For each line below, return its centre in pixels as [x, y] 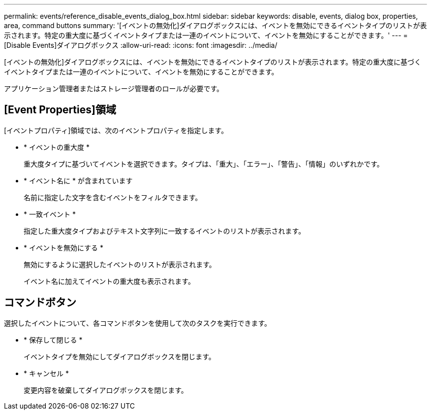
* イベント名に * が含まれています [78, 180]
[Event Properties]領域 [60, 110]
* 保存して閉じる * [53, 340]
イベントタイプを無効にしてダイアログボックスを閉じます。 [120, 356]
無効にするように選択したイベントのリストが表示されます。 [120, 264]
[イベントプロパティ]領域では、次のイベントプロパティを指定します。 [116, 130]
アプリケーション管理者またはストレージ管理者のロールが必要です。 [114, 88]
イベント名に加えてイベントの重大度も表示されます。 [109, 281]
